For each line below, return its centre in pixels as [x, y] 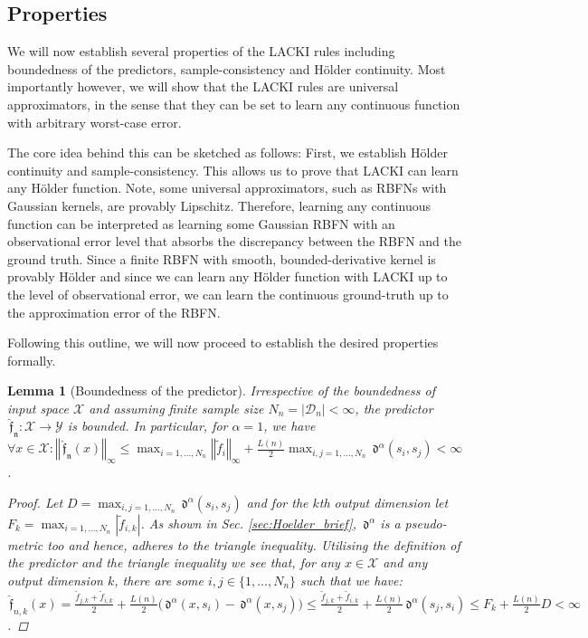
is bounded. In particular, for [147, 426]
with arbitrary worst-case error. [95, 122]
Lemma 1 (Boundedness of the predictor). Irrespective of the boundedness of [221, 390]
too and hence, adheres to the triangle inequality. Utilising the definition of [254, 544]
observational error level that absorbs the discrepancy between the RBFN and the [234, 241]
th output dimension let [384, 502]
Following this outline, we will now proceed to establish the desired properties [223, 343]
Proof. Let [35, 502]
